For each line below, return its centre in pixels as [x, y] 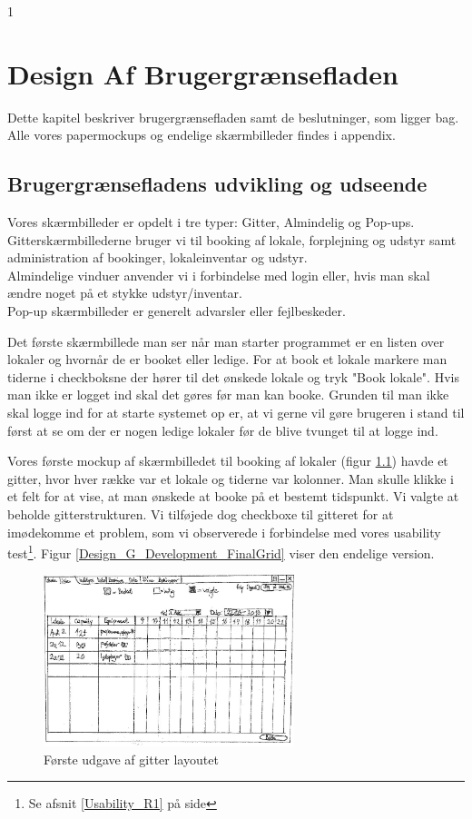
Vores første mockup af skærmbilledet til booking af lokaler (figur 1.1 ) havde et [228, 461]
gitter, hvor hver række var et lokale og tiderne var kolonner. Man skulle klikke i [231, 478]
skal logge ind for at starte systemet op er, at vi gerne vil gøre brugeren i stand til [236, 413]
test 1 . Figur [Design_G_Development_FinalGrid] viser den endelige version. [221, 552]
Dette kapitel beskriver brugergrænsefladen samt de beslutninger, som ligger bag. [233, 117]
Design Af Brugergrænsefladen [203, 73]
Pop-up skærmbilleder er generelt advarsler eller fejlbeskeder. [177, 311]
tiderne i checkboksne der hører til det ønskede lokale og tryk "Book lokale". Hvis [233, 376]
